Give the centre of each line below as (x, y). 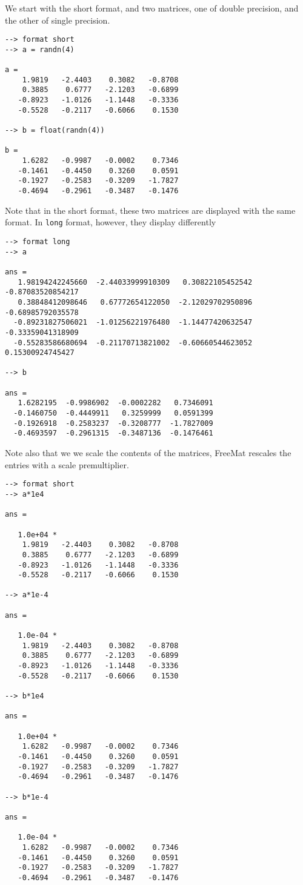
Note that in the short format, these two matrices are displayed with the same (150, 210)
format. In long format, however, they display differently (111, 222)
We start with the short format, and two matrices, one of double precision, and (152, 8)
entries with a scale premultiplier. (67, 464)
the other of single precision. (58, 20)
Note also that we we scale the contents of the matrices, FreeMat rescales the (148, 453)
